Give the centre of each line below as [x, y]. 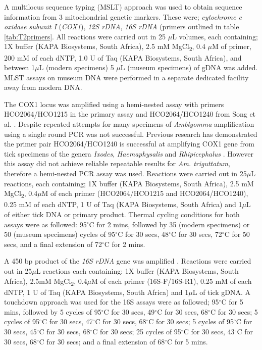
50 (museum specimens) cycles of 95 [60, 234]
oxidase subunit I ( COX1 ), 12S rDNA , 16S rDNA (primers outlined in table [122, 27]
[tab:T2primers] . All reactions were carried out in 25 [85, 36]
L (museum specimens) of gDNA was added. [189, 67]
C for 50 [237, 234]
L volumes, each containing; [215, 36]
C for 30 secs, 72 [196, 234]
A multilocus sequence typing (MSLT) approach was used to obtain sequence [123, 7]
